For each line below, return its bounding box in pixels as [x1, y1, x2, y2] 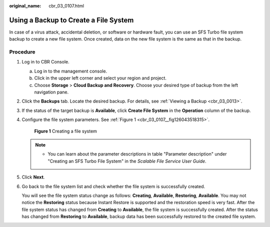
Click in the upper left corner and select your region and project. [34, 75, 167, 81]
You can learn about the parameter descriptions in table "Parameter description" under [47, 151, 227, 157]
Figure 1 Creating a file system [34, 128, 97, 134]
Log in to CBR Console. [21, 59, 69, 65]
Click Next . [21, 174, 45, 180]
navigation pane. [34, 89, 69, 95]
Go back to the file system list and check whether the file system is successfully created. [21, 183, 205, 189]
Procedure [9, 48, 35, 55]
